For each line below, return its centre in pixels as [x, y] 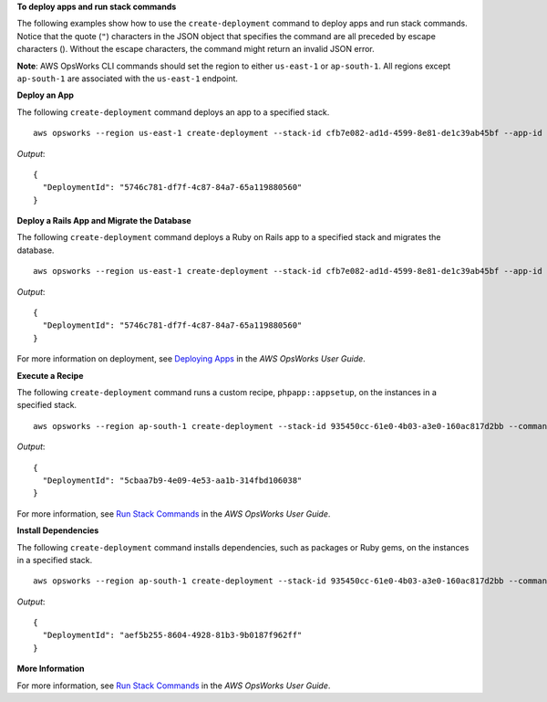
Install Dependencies [58, 530]
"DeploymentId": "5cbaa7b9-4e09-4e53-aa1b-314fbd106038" [172, 480]
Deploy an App [46, 95]
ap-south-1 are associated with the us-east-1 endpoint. [128, 79]
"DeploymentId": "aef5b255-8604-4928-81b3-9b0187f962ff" [172, 635]
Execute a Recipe [50, 375]
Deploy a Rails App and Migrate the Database [104, 221]
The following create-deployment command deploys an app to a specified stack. [173, 112]
